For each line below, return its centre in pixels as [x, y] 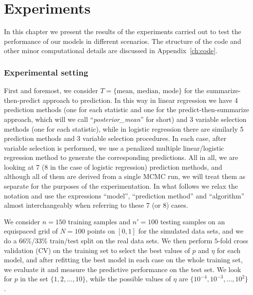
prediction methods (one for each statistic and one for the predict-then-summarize [126, 109]
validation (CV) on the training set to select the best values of [97, 250]
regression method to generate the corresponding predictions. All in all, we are [121, 157]
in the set [34, 279]
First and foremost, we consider [51, 90]
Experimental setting [46, 72]
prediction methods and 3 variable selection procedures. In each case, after [115, 138]
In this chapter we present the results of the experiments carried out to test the [123, 31]
